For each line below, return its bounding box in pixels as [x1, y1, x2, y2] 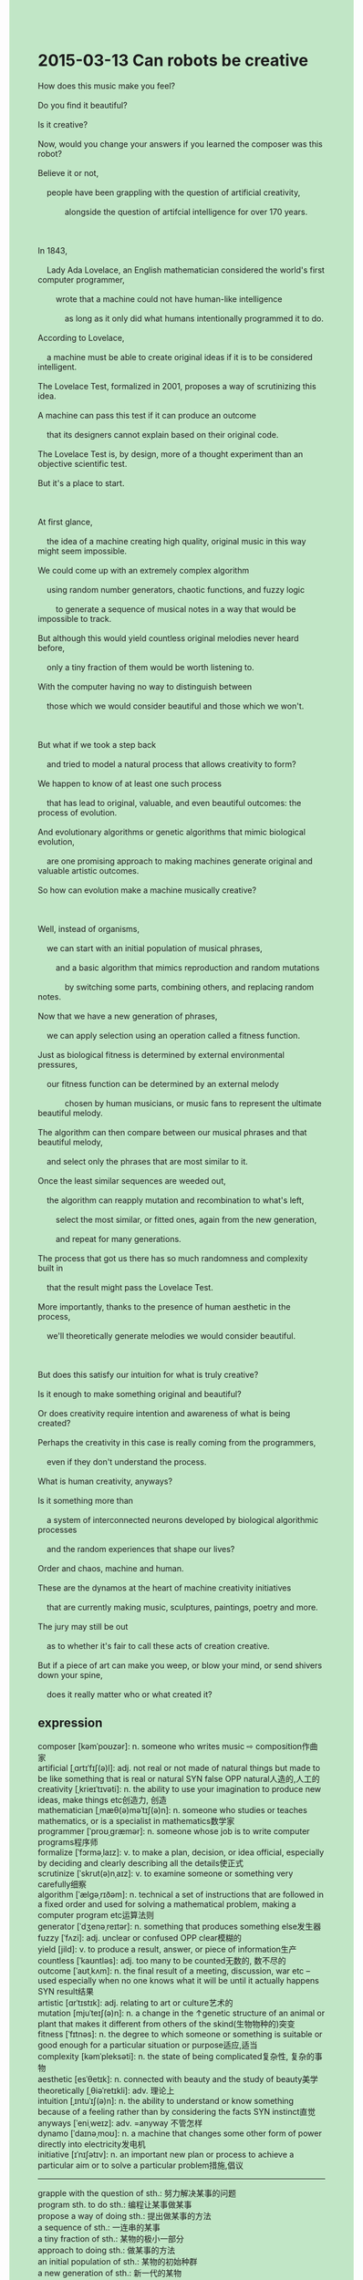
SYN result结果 [37, 1985, 95, 1996]
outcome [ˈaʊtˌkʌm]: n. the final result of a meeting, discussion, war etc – [37, 1965, 311, 1976]
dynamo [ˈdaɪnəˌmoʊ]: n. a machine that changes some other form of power [37, 2128, 322, 2139]
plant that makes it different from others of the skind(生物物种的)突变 [37, 2018, 296, 2029]
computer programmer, [37, 274, 126, 285]
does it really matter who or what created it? [46, 1688, 213, 1700]
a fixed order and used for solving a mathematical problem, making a [37, 1898, 296, 1910]
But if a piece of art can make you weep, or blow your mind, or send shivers [37, 1660, 323, 1671]
